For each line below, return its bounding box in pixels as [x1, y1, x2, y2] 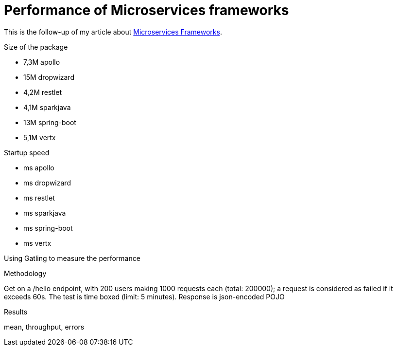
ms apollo [23, 163, 54, 172]
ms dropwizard [23, 178, 71, 187]
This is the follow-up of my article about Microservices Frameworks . [4, 27, 222, 36]
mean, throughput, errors [4, 322, 85, 331]
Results [4, 307, 28, 316]
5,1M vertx [23, 133, 56, 142]
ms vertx [23, 239, 52, 247]
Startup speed [4, 148, 50, 157]
